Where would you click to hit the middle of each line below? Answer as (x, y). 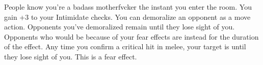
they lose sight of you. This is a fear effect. (71, 56)
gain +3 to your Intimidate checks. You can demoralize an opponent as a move (127, 17)
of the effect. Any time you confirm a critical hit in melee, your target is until (125, 46)
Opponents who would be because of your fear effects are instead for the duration (131, 36)
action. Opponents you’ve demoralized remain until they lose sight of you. (120, 27)
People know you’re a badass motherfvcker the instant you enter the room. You (128, 7)
